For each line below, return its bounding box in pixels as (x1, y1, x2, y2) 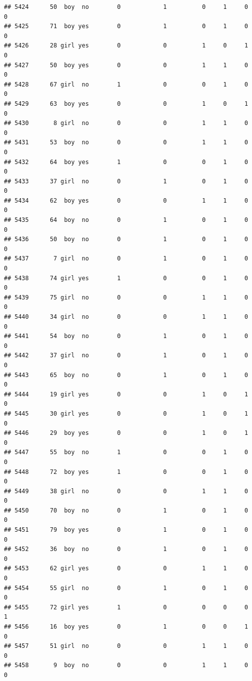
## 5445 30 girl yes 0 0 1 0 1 (4, 410, 248, 417)
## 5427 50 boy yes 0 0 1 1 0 (4, 61, 248, 69)
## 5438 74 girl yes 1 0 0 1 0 (4, 274, 248, 282)
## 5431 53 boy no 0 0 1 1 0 (4, 139, 248, 146)
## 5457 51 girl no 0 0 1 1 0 (4, 642, 248, 650)
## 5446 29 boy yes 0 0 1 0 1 (4, 429, 248, 437)
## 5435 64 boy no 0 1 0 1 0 (4, 216, 248, 224)
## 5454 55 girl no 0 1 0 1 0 (4, 584, 248, 592)
